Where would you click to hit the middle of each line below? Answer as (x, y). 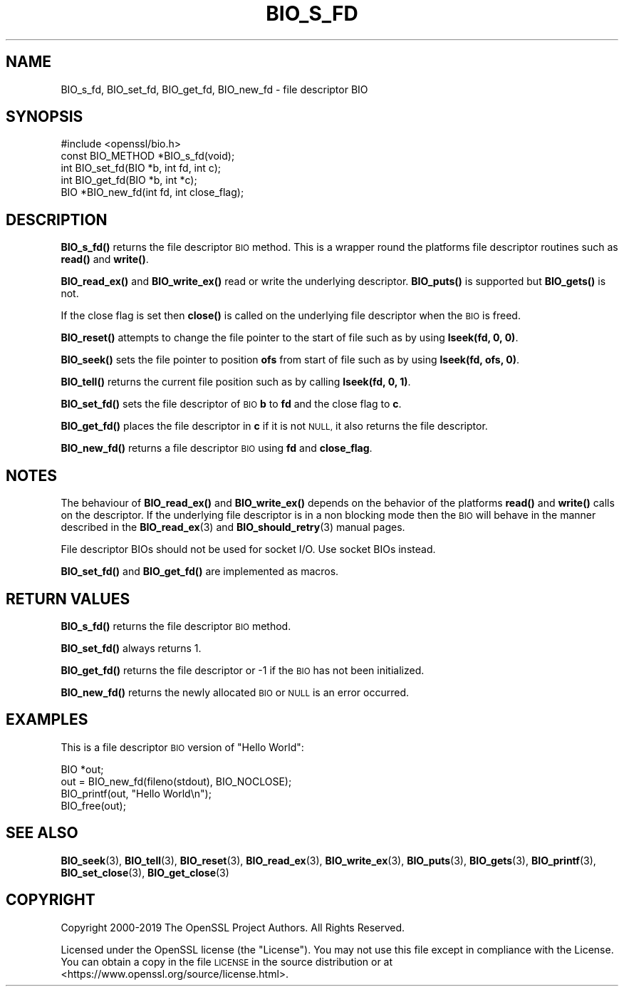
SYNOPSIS (45, 117)
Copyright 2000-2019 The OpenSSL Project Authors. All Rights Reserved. (233, 927)
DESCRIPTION (57, 219)
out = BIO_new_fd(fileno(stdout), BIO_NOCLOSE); (176, 781)
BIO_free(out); (93, 805)
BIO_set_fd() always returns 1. (131, 648)
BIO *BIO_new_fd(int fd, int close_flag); (152, 192)
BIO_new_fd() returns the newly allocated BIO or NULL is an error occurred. (235, 692)
